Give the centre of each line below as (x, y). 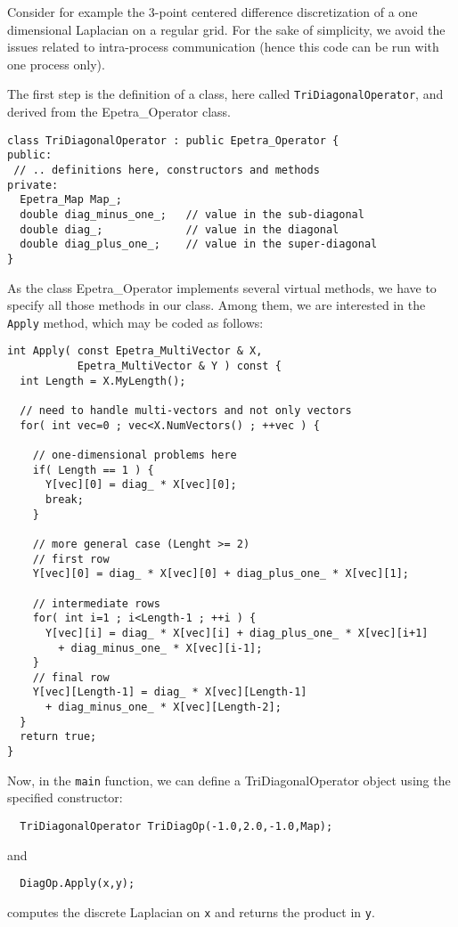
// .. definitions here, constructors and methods (167, 170)
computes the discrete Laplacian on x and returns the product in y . (191, 911)
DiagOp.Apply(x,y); (78, 884)
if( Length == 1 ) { (93, 470)
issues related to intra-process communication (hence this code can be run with (223, 47)
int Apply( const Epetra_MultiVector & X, (135, 351)
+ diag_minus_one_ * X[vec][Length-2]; (163, 707)
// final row (71, 677)
